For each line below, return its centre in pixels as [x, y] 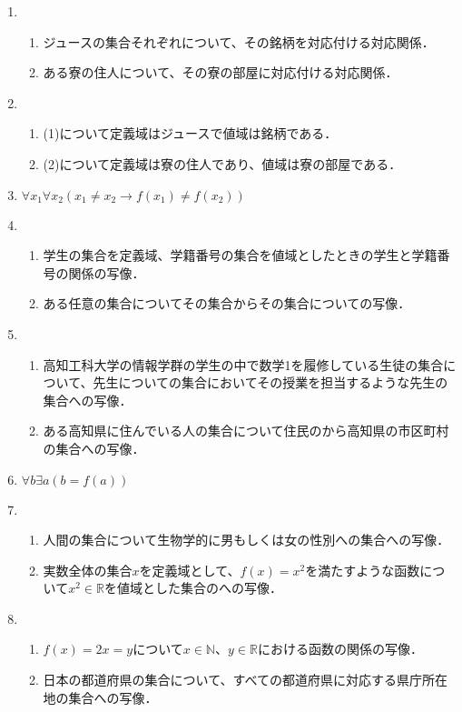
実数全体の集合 [88, 570]
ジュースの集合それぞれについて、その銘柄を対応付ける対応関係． [239, 41]
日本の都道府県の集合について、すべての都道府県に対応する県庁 [232, 680]
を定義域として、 [190, 570]
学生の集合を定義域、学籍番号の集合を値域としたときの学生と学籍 [240, 255]
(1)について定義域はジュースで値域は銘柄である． [190, 133]
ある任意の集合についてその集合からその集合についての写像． [227, 303]
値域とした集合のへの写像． [199, 588]
